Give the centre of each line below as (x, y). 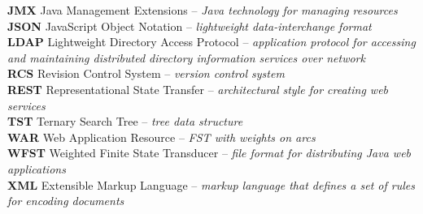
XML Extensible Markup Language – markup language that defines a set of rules (211, 184)
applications (37, 168)
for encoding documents (66, 201)
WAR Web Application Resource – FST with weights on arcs (161, 137)
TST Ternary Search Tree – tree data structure (125, 121)
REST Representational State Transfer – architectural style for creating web (198, 89)
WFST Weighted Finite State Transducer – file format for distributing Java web (209, 153)
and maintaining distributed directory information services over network (186, 57)
